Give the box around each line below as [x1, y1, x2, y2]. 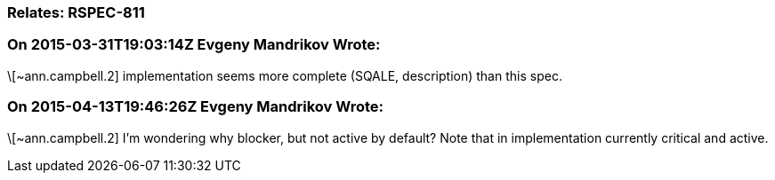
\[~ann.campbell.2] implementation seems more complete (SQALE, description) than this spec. [7, 67, 562, 83]
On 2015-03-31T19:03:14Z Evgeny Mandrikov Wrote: [7, 35, 381, 54]
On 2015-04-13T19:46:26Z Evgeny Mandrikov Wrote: [7, 98, 383, 116]
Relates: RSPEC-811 [7, 4, 145, 21]
